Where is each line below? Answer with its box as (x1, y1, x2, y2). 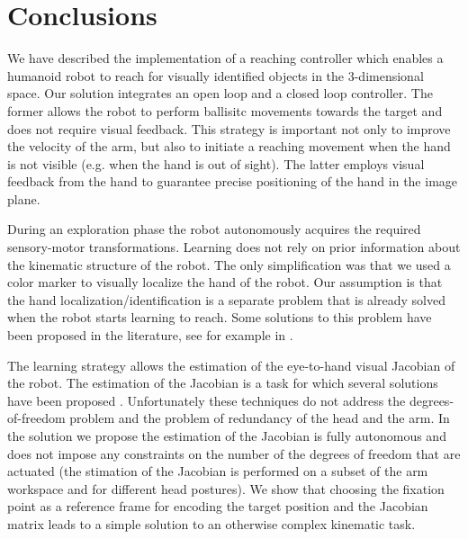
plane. (7, 189, 40, 208)
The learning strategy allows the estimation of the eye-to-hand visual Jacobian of (7, 355, 455, 374)
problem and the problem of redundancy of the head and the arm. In (69, 409, 450, 427)
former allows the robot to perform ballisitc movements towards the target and (7, 101, 443, 120)
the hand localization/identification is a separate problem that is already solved (7, 290, 445, 309)
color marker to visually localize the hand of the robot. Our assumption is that (7, 273, 443, 292)
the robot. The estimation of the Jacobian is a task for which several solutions (7, 373, 438, 392)
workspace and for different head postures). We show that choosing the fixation (7, 479, 445, 498)
